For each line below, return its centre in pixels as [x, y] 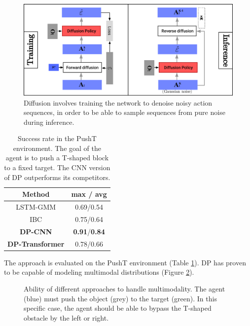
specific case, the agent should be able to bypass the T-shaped [118, 308]
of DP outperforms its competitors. [57, 177]
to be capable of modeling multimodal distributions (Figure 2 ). [99, 272]
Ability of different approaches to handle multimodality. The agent [125, 288]
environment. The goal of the [57, 148]
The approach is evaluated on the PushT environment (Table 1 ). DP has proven [125, 262]
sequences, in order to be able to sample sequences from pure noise [125, 112]
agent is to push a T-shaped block [57, 158]
